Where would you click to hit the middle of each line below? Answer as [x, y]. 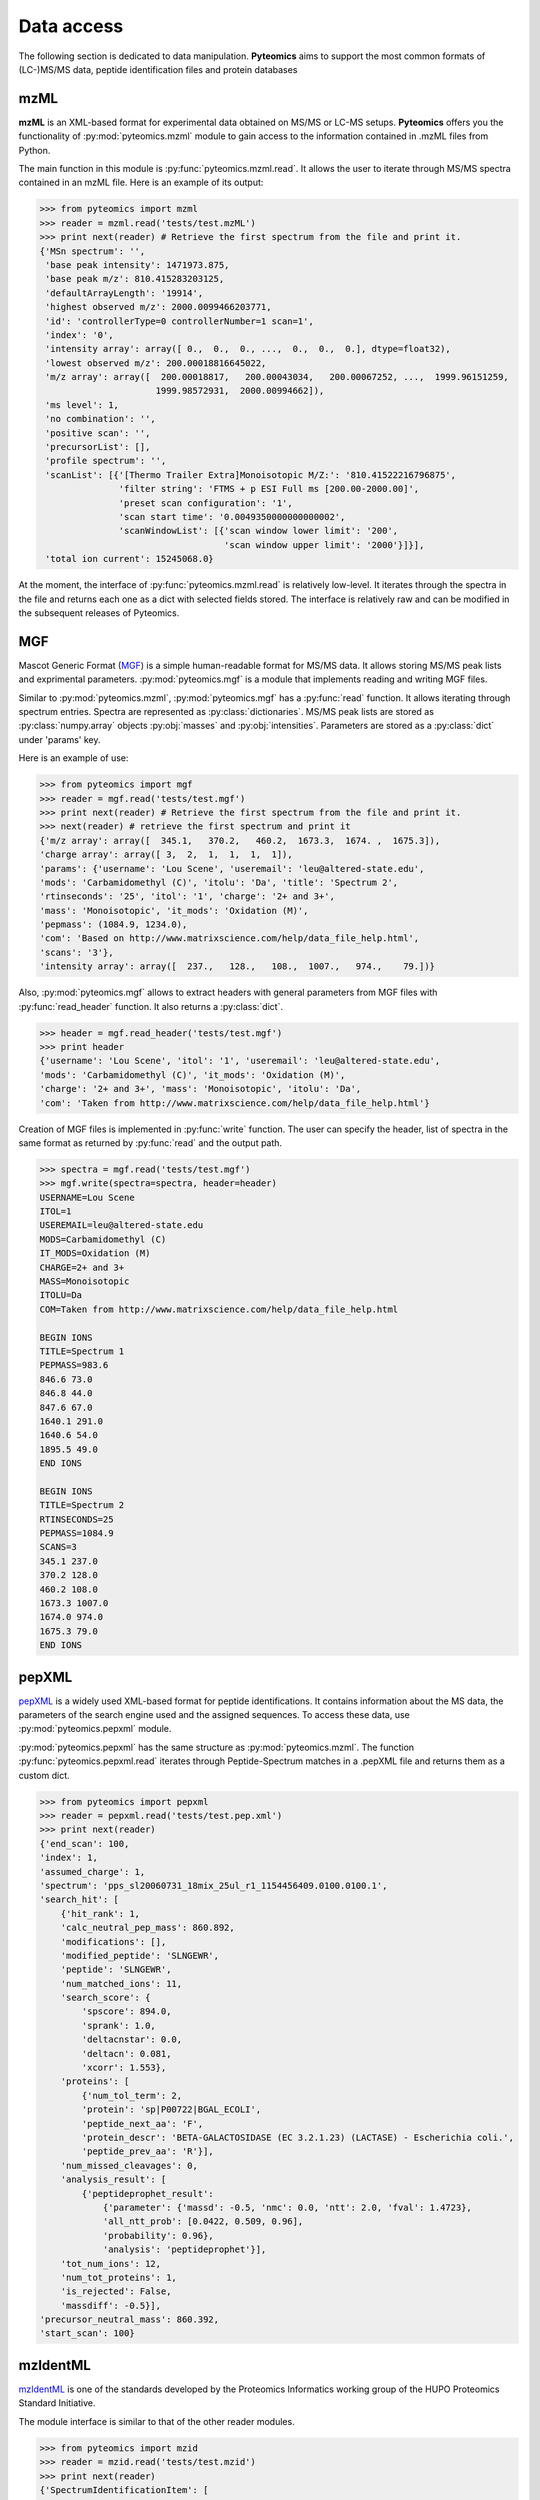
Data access [71, 26]
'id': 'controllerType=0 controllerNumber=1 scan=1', [179, 321]
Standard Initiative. [57, 2403]
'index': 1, [69, 1858]
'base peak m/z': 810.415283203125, [135, 279]
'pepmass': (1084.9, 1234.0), [113, 924]
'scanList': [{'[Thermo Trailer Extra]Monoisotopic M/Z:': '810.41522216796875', [251, 474]
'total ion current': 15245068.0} [129, 559]
